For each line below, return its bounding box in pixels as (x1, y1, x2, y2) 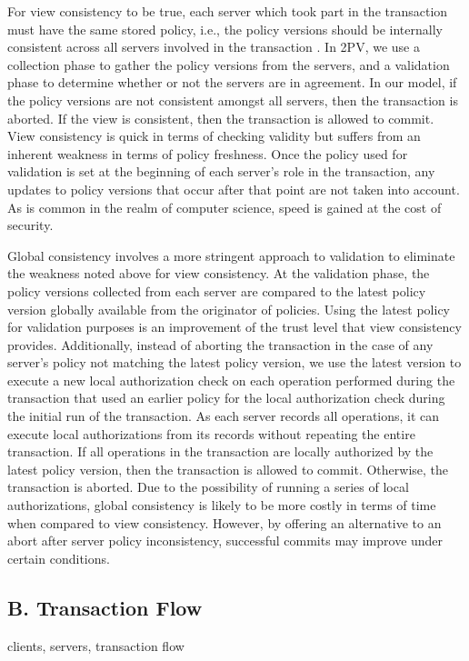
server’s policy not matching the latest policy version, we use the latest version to (7, 353, 462, 372)
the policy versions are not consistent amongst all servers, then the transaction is (7, 90, 458, 109)
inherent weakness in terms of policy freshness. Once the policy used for (7, 144, 408, 163)
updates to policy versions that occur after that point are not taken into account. (7, 179, 460, 198)
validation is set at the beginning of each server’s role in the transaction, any (7, 162, 435, 181)
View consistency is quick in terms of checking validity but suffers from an (7, 126, 421, 145)
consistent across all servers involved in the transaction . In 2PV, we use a (7, 37, 420, 56)
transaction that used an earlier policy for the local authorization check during (7, 388, 445, 407)
